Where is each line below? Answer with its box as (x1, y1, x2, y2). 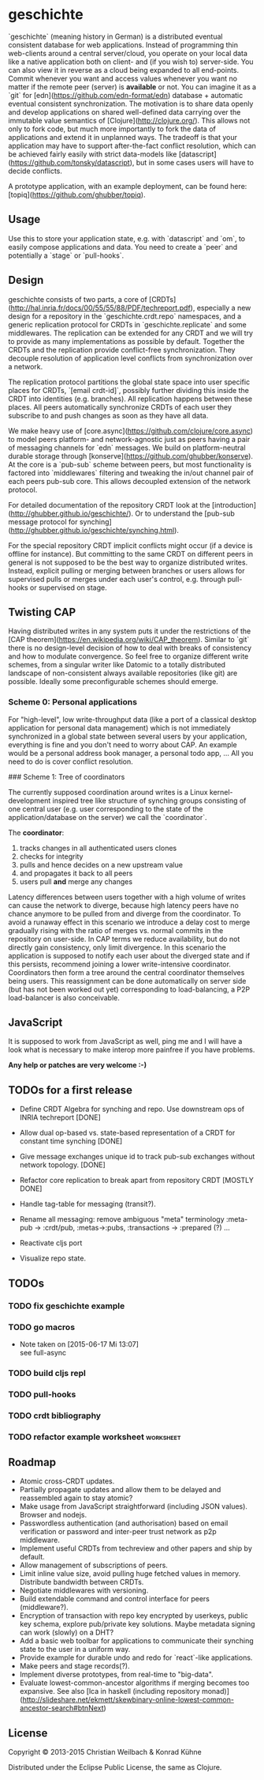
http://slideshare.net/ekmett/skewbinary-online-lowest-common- (22, 1695, 235, 1705)
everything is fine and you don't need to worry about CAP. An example (8, 739, 238, 749)
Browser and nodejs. (19, 1510, 87, 1520)
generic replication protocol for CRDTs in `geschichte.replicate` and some (8, 319, 247, 329)
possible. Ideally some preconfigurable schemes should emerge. (8, 677, 218, 686)
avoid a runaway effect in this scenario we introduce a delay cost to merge (8, 917, 251, 927)
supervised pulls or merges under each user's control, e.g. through (8, 574, 226, 584)
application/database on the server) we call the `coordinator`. (8, 812, 207, 822)
